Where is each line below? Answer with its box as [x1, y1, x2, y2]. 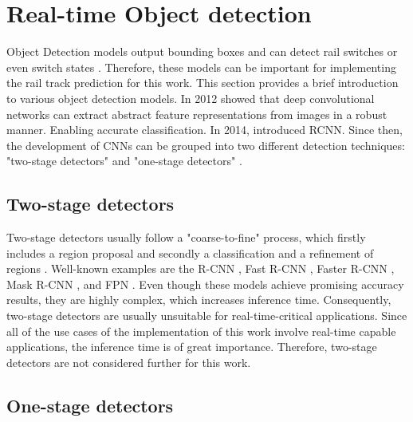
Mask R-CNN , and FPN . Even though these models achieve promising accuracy [6, 275, 404, 292]
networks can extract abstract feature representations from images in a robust [6, 105, 387, 122]
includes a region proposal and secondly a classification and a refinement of [6, 244, 374, 261]
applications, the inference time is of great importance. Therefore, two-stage [6, 338, 377, 355]
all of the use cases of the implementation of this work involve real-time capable [6, 322, 396, 339]
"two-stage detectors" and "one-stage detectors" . [6, 152, 242, 169]
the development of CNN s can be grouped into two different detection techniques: [6, 136, 405, 153]
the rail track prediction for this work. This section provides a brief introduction [6, 74, 399, 91]
